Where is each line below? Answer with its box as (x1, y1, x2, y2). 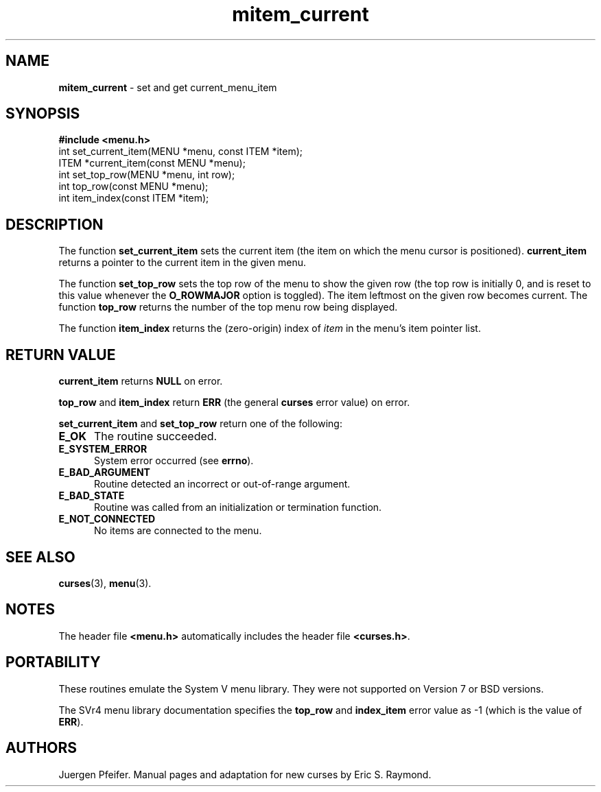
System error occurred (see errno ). (94, 455, 254, 467)
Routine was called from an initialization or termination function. (94, 501, 382, 514)
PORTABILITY (5, 653, 101, 671)
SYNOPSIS (5, 105, 80, 123)
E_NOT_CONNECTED (58, 513, 156, 525)
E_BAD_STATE (58, 490, 125, 502)
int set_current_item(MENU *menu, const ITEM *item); (58, 145, 303, 158)
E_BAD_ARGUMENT (58, 466, 150, 479)
